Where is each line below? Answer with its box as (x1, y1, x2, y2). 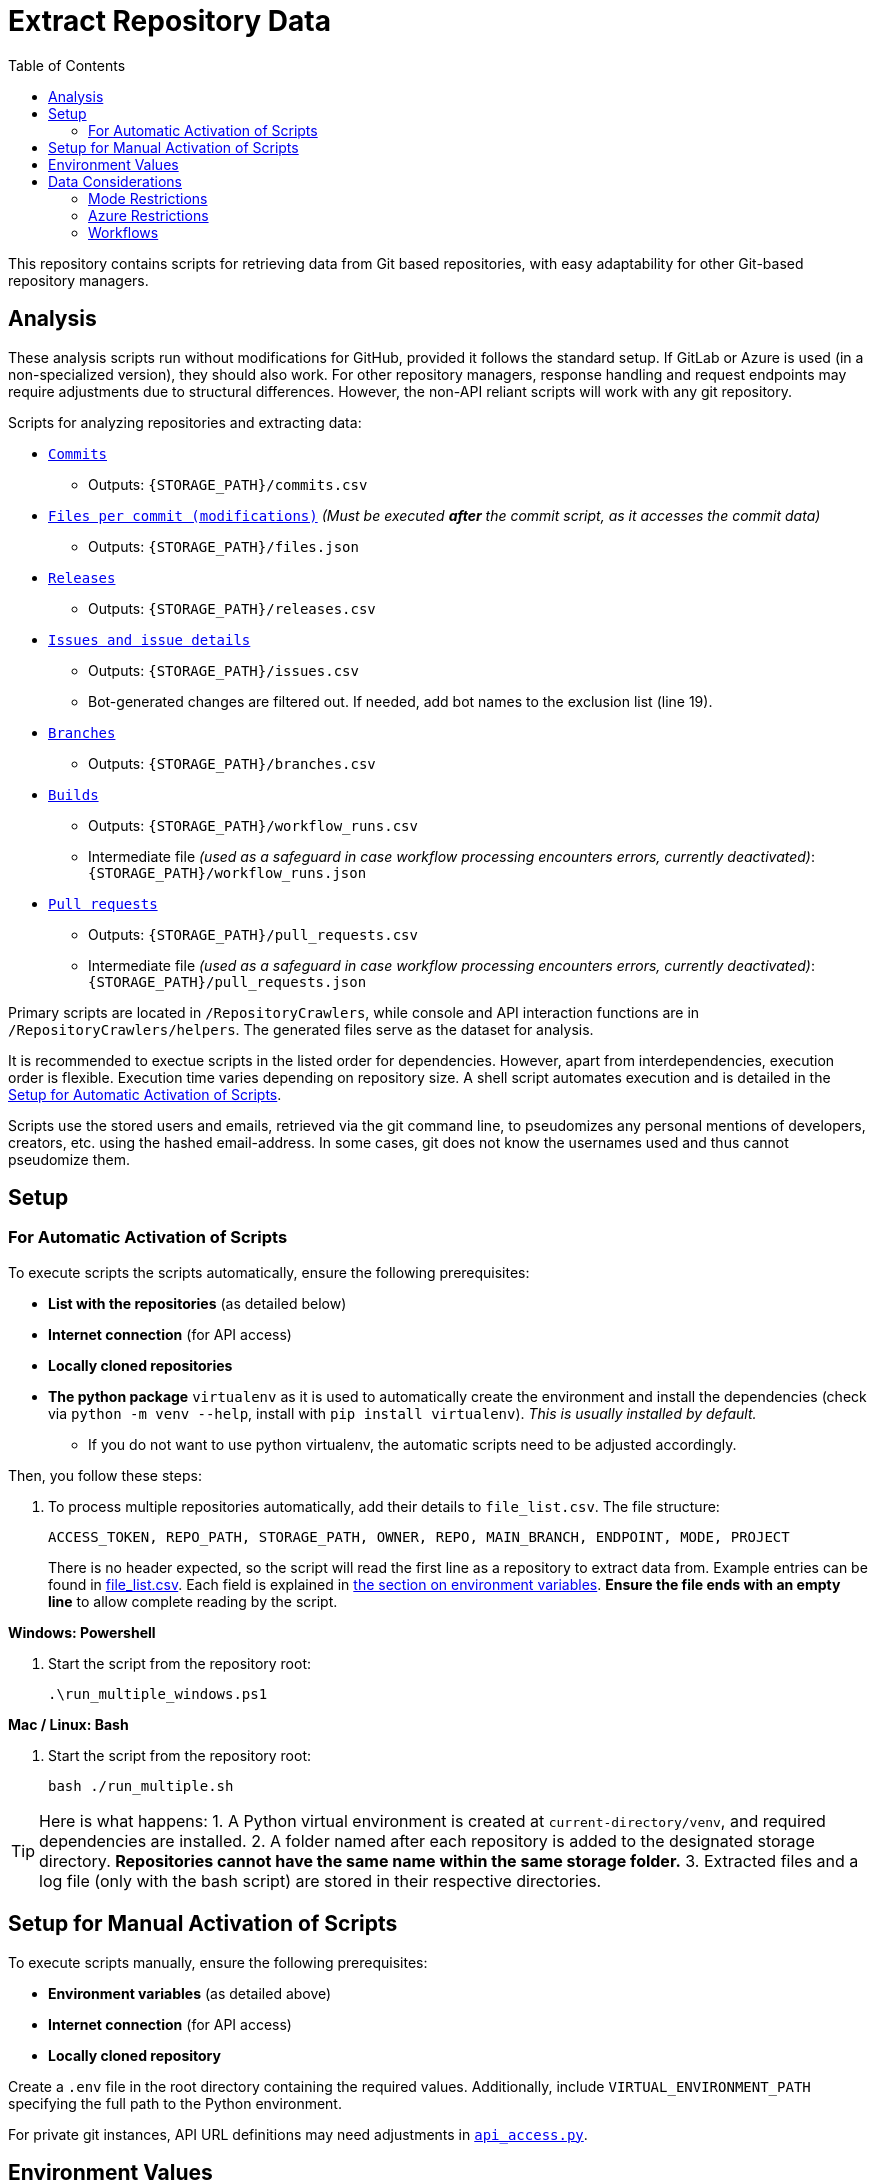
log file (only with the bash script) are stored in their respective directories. (39, 1870, 602, 1891)
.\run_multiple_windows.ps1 (48, 1685, 268, 1702)
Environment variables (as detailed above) (48, 1984, 332, 2002)
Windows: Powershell (8, 1623, 156, 1641)
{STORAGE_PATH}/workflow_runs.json (88, 864, 367, 881)
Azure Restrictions (88, 206, 209, 224)
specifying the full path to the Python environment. (8, 2094, 342, 2112)
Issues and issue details (48, 631, 251, 648)
